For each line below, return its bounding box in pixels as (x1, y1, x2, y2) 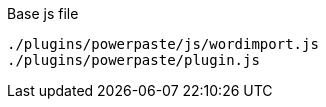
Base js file (7, 5, 79, 22)
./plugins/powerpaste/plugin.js (7, 52, 260, 68)
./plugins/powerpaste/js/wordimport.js (7, 36, 319, 52)
